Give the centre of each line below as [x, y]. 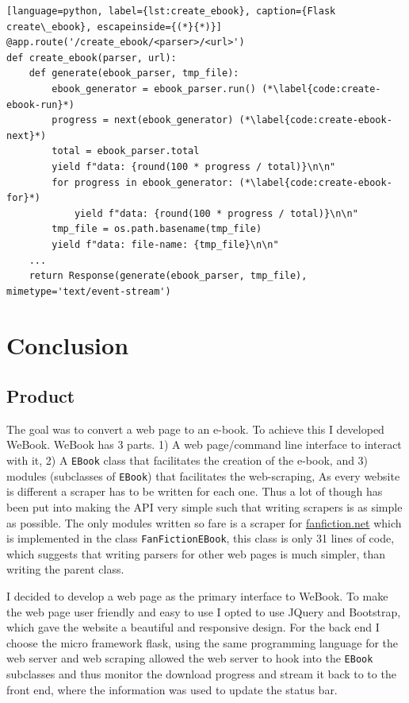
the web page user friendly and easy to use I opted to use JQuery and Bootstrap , [204, 611]
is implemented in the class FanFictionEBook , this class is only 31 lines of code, [201, 538]
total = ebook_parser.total [126, 151]
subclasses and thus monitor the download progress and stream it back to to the [201, 674]
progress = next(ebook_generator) [143, 120]
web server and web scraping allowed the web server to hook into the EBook [190, 658]
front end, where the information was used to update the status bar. [172, 689]
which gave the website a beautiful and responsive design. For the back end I [193, 627]
